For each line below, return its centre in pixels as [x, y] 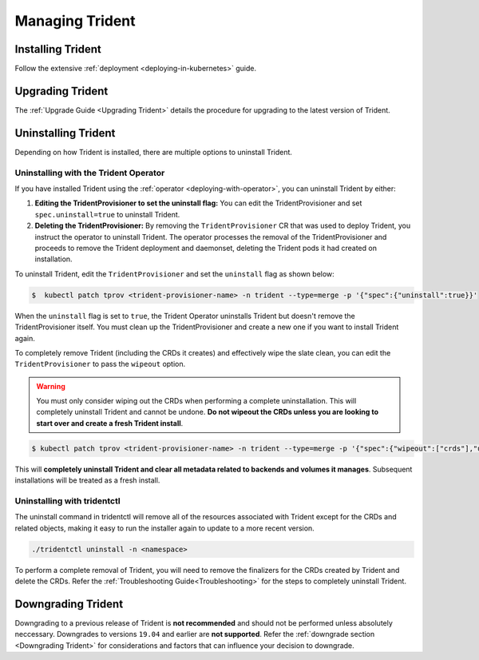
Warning [51, 386]
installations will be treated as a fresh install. [87, 480]
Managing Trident [75, 21]
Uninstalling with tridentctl [67, 501]
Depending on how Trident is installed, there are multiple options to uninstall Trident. [154, 152]
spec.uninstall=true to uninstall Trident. [107, 214]
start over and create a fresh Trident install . [110, 423]
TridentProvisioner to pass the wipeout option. [100, 364]
